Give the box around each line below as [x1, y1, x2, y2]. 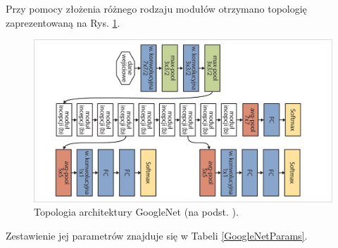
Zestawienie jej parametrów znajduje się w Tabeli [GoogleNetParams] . [6, 228, 308, 242]
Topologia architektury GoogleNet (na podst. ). [34, 204, 239, 219]
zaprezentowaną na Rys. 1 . [6, 15, 120, 30]
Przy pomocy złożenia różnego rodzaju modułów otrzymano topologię [6, 1, 307, 15]
